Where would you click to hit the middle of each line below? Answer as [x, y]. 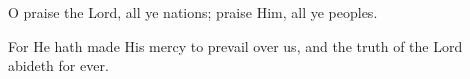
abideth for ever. [58, 65]
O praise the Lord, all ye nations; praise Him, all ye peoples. [193, 12]
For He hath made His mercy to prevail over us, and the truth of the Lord [235, 45]
